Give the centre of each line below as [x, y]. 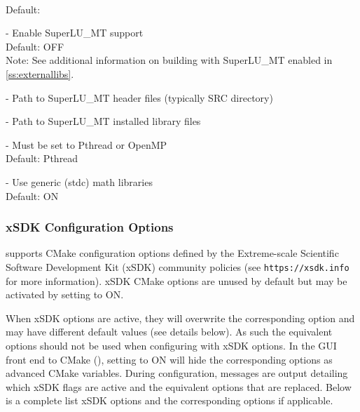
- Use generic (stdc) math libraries [79, 181]
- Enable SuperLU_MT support [75, 33]
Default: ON [32, 195]
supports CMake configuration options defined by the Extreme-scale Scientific [172, 253]
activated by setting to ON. [65, 294]
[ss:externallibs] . [40, 73]
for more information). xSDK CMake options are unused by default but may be [176, 280]
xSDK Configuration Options [90, 227]
